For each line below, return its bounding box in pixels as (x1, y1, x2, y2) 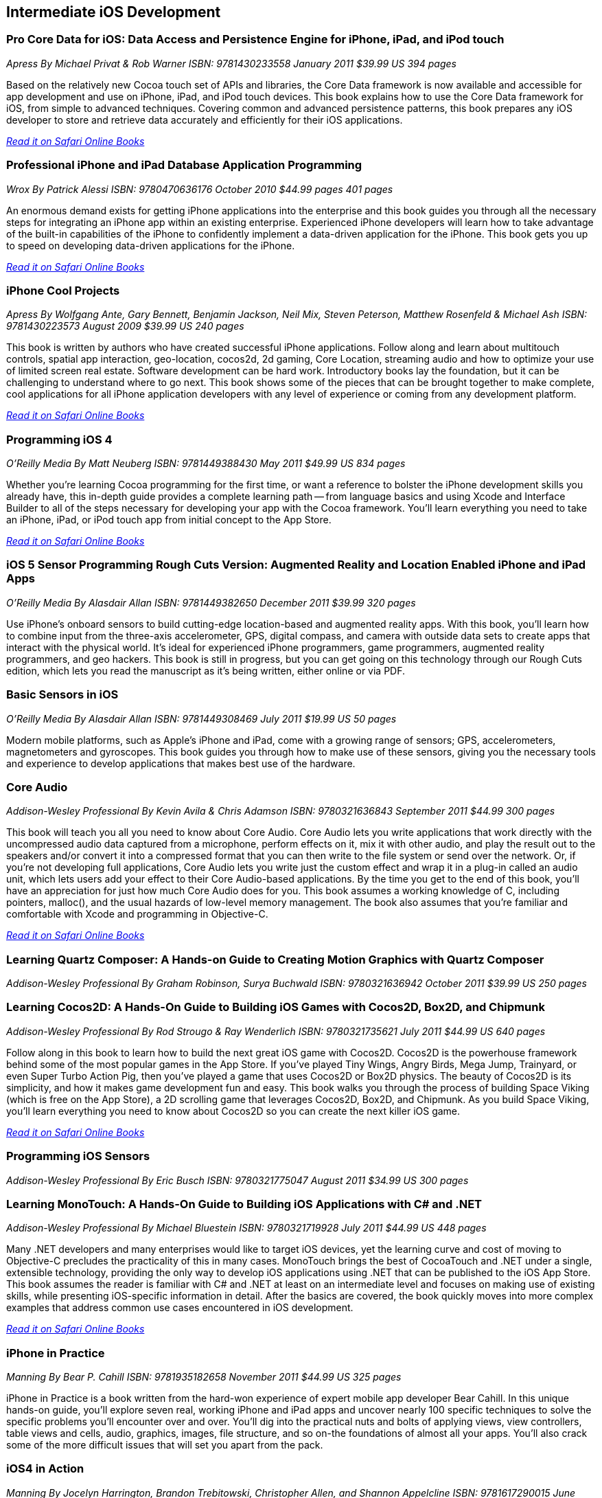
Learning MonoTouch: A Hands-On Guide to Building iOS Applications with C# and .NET (6, 1196, 483, 1211)
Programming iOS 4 (6, 432, 113, 446)
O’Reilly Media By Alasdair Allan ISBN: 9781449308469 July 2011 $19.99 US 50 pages (6, 712, 397, 725)
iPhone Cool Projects (6, 283, 120, 297)
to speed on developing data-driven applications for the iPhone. (6, 239, 295, 251)
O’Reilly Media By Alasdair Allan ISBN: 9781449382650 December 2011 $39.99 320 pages (6, 596, 416, 609)
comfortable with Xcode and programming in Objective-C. (6, 908, 268, 920)
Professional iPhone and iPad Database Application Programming (6, 158, 362, 172)
